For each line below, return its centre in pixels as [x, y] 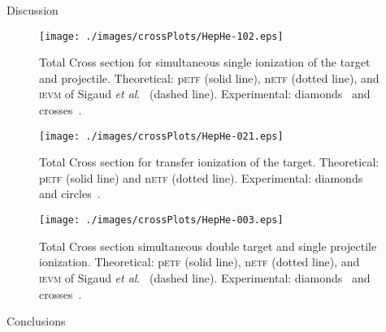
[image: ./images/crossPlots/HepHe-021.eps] [161, 136]
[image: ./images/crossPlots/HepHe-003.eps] [161, 220]
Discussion [33, 10]
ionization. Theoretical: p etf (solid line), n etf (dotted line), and [200, 262]
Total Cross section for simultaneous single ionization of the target [205, 62]
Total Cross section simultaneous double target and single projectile [208, 246]
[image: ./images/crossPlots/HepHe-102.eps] [161, 36]
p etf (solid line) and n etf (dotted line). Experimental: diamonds [201, 177]
